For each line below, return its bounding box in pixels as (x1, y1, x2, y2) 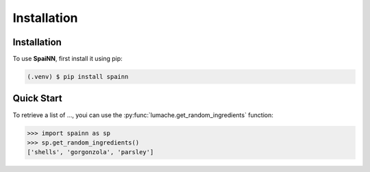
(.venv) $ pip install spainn (27, 73, 129, 81)
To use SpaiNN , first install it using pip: (12, 55, 123, 63)
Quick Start (12, 93, 62, 104)
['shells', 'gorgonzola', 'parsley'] (27, 148, 154, 156)
